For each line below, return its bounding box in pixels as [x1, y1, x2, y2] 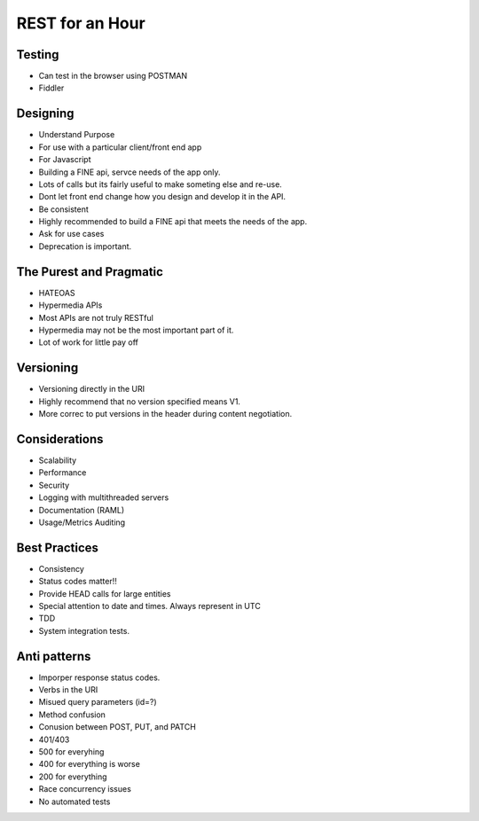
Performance [38, 467, 87, 478]
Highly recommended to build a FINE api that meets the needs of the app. [38, 216, 308, 227]
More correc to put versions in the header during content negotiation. [38, 409, 293, 419]
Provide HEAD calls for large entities [38, 588, 171, 598]
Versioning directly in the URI [38, 384, 145, 395]
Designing [16, 106, 75, 121]
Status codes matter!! [38, 576, 117, 587]
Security [38, 480, 70, 490]
